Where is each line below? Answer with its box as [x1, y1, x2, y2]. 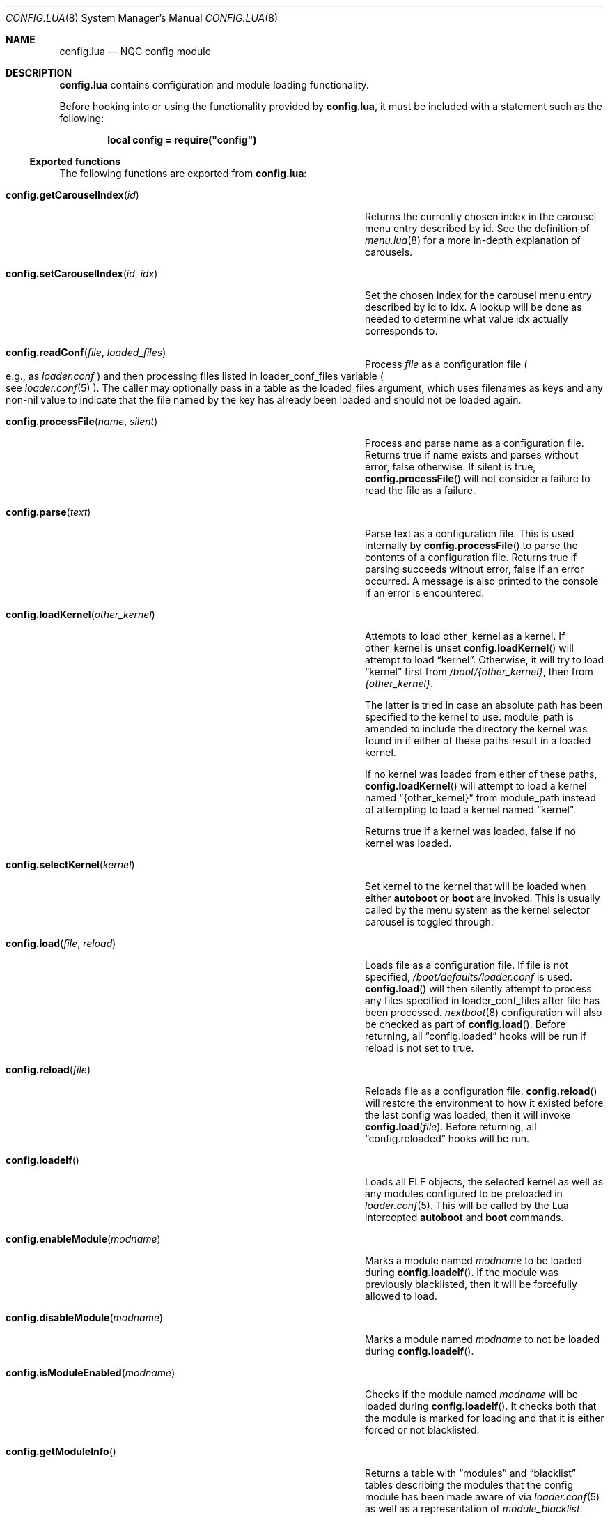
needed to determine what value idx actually [365, 313, 568, 325]
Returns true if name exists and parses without [365, 449, 579, 461]
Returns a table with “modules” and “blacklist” [365, 1467, 576, 1479]
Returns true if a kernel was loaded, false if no [365, 825, 576, 837]
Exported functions [29, 155, 121, 167]
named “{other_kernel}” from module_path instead [365, 792, 596, 804]
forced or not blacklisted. [365, 1424, 480, 1436]
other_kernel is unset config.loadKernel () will [365, 642, 574, 654]
